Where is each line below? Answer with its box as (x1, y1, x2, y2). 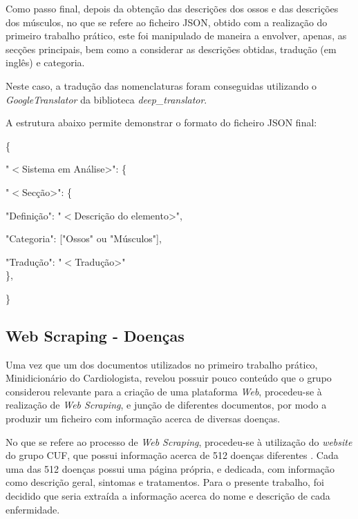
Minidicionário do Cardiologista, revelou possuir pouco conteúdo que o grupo (6, 371, 332, 385)
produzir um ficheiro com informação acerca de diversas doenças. (6, 411, 281, 426)
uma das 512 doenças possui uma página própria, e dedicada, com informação (6, 461, 335, 476)
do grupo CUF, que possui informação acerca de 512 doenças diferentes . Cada (6, 448, 339, 462)
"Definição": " (6, 208, 62, 222)
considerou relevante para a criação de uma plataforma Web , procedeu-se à (6, 384, 322, 398)
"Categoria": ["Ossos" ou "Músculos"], (6, 231, 162, 246)
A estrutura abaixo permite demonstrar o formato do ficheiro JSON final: (6, 115, 317, 130)
